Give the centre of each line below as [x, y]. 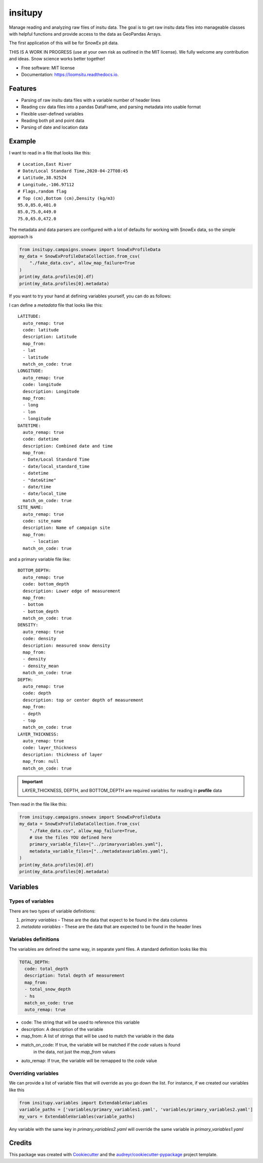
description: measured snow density [66, 645]
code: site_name [42, 521]
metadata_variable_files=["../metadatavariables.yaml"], [99, 851]
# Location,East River [45, 164]
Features [23, 88]
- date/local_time [45, 494]
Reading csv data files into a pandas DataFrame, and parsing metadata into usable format [111, 107]
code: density [39, 639]
